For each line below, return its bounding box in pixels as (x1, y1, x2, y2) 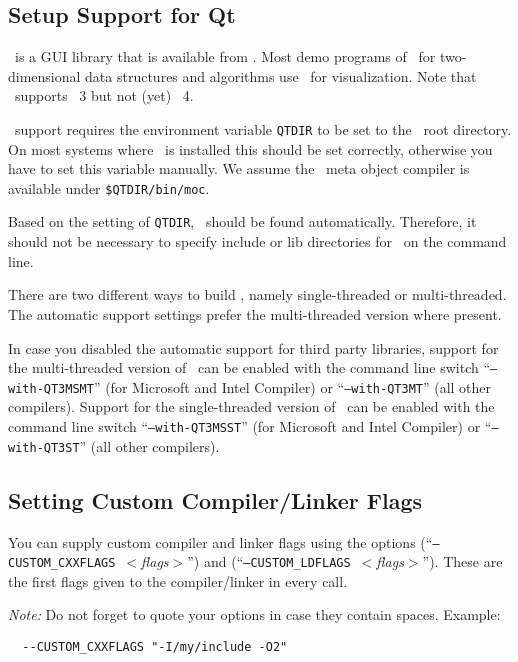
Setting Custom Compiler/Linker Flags (8, 484, 423, 515)
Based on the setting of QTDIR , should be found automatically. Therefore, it (8, 211, 477, 232)
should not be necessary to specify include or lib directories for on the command (8, 231, 507, 252)
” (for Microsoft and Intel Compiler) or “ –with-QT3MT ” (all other (93, 376, 492, 397)
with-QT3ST (8, 440, 80, 455)
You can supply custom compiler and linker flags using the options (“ (8, 531, 433, 552)
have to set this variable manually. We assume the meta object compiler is (8, 158, 470, 179)
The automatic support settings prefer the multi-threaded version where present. (8, 303, 502, 324)
